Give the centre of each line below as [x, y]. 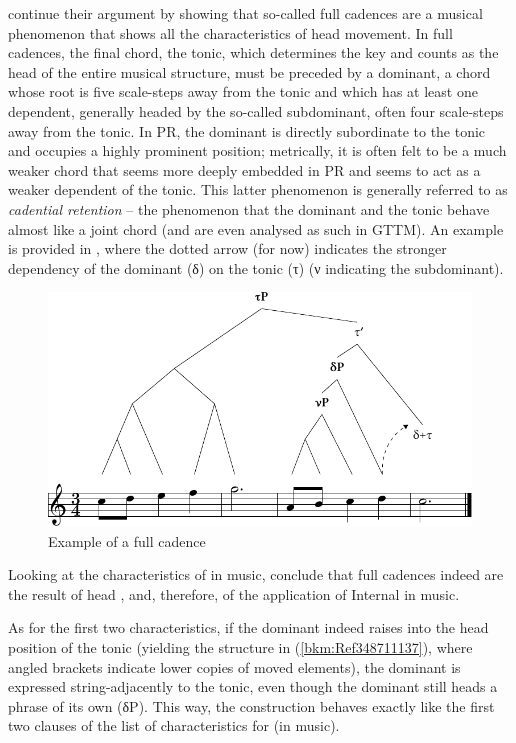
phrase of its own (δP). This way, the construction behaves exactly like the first [251, 705]
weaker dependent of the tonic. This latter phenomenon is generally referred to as [258, 189]
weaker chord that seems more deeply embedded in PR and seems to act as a [244, 169]
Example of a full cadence [127, 540]
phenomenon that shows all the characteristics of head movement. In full [230, 32]
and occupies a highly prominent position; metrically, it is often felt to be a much [257, 150]
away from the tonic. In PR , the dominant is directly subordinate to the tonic [247, 130]
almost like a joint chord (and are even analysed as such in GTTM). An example [256, 228]
